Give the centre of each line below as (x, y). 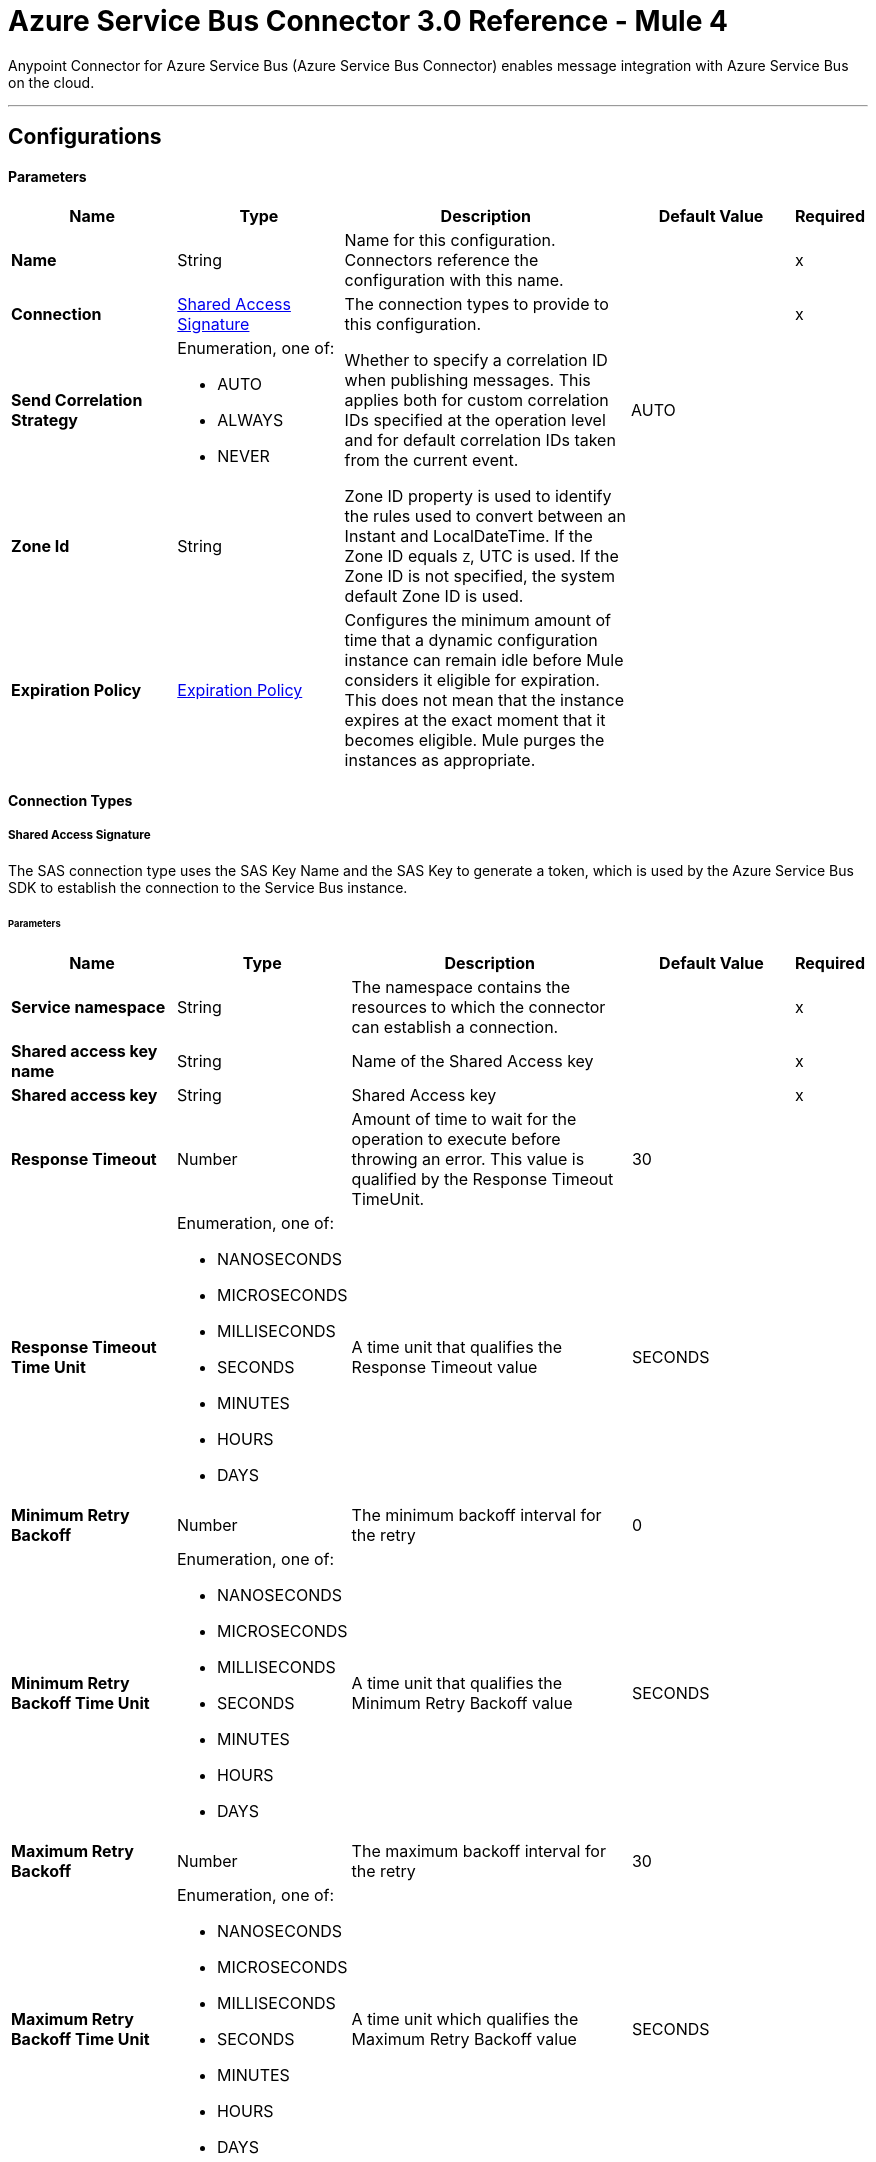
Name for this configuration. (450, 240)
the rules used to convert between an (485, 516)
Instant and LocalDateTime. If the (468, 536)
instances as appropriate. (440, 760)
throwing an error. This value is (468, 1159)
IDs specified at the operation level (475, 420)
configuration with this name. (454, 280)
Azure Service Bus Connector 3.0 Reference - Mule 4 (368, 21)
